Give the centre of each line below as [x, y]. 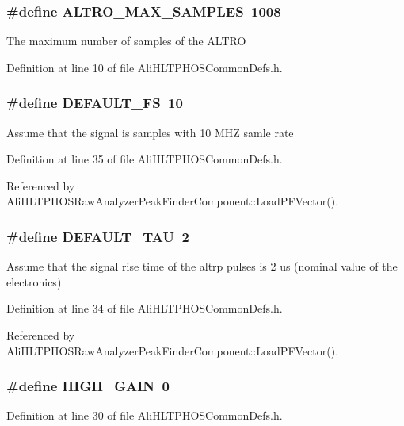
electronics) [34, 281]
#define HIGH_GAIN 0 [88, 386]
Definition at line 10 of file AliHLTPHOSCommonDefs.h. [145, 67]
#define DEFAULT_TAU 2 [98, 236]
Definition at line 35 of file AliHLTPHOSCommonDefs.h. [145, 159]
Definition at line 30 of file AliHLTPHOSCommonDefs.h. [145, 415]
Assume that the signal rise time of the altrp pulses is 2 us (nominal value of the [202, 266]
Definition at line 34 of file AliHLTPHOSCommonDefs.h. [145, 308]
